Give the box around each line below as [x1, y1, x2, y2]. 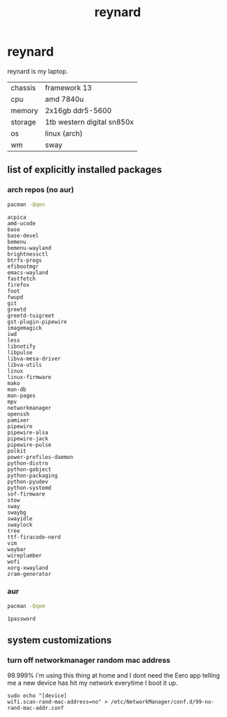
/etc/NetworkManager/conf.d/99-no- [111, 699, 215, 706]
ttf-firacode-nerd [7, 534, 61, 541]
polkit [7, 447, 27, 454]
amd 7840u [45, 94, 84, 104]
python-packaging [7, 472, 58, 479]
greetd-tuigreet [7, 312, 55, 319]
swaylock [7, 521, 33, 528]
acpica [7, 214, 27, 221]
